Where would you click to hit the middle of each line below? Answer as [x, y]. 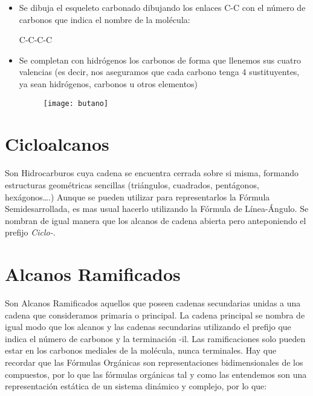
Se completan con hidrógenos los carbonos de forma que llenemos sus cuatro [160, 60]
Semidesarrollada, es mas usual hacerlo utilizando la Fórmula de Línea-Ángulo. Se [157, 209]
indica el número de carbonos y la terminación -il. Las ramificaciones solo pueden [155, 338]
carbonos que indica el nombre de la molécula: [105, 19]
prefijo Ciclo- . [30, 232]
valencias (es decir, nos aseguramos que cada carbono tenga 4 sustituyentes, [159, 72]
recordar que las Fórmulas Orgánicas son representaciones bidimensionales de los [154, 362]
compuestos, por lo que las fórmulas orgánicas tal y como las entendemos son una [156, 374]
